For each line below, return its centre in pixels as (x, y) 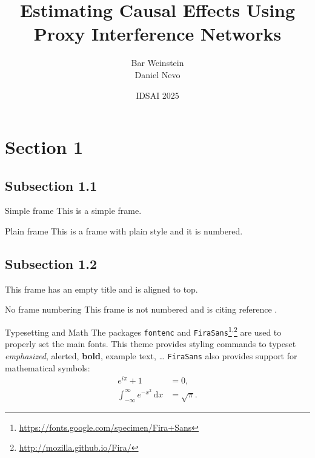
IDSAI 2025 (157, 95)
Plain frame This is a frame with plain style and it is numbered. (124, 231)
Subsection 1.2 (51, 264)
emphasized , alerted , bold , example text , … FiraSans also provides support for (151, 355)
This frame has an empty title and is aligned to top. (101, 289)
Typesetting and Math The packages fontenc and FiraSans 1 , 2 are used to (143, 331)
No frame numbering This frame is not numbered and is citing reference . (141, 309)
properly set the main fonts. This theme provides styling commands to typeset (151, 344)
